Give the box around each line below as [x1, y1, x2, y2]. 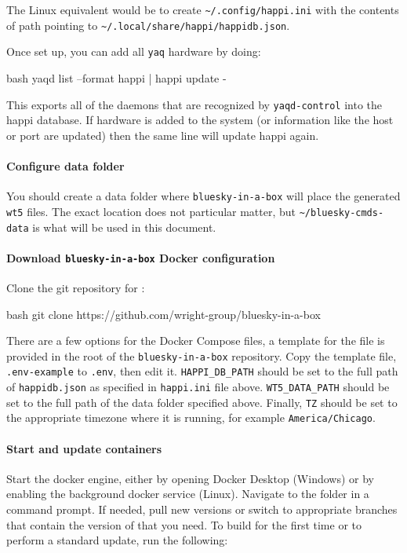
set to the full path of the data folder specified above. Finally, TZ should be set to [6, 394, 398, 410]
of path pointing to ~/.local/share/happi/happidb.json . [6, 16, 290, 33]
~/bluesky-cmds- [299, 207, 384, 218]
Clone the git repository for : [6, 280, 145, 296]
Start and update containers [6, 440, 162, 456]
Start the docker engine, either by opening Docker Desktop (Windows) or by [6, 470, 374, 486]
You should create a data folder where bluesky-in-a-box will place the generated [6, 188, 401, 204]
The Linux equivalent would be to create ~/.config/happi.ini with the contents [6, 2, 399, 17]
